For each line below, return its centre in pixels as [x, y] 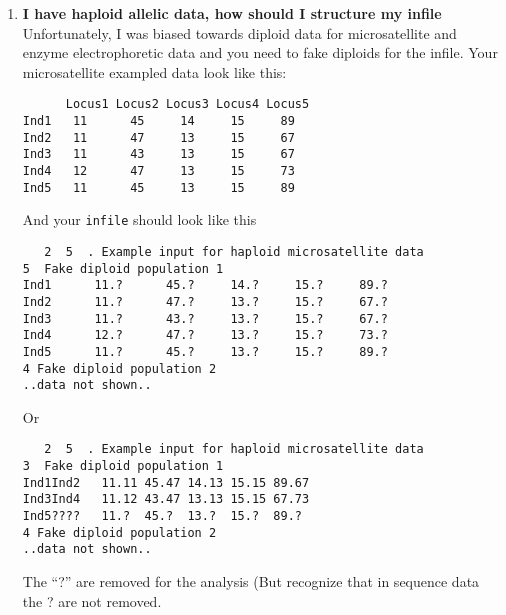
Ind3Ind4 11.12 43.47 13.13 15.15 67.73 [166, 499]
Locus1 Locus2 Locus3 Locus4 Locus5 [187, 104]
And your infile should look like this [139, 219]
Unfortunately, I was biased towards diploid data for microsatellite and [239, 32]
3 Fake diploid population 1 [123, 466]
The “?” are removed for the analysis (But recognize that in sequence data [251, 581]
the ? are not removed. [92, 600]
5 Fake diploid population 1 [123, 268]
